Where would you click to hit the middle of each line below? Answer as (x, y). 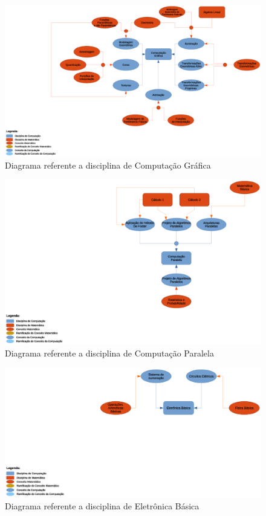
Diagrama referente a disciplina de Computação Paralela (109, 353)
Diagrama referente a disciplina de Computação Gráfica (108, 165)
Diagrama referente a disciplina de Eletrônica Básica (102, 506)
